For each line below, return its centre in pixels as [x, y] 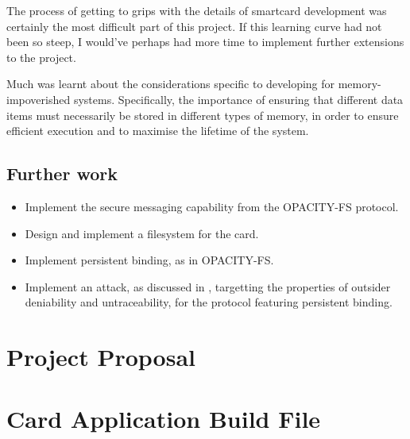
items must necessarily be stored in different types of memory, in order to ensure [203, 115]
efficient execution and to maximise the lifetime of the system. [158, 131]
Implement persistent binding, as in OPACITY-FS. [149, 260]
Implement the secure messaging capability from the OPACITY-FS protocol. [212, 206]
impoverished [39, 99]
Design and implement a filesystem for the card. [142, 233]
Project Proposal [101, 357]
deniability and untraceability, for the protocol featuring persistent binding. [209, 302]
